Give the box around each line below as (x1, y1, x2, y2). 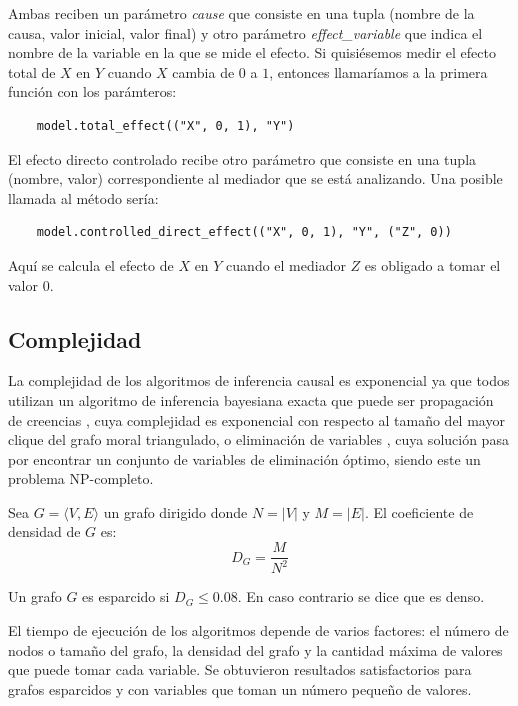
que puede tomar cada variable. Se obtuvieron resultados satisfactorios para (8, 659, 472, 680)
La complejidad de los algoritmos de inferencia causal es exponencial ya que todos (8, 370, 510, 391)
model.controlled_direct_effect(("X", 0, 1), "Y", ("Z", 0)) (36, 225, 452, 240)
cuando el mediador (226, 254, 346, 275)
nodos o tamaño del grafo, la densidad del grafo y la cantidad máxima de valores (8, 639, 503, 660)
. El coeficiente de (364, 501, 474, 522)
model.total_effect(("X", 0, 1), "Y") (36, 118, 295, 133)
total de (8, 61, 56, 82)
